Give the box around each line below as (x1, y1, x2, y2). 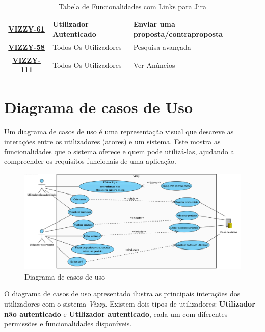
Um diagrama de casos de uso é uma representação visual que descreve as (4, 126, 234, 136)
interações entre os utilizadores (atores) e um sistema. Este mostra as (4, 136, 221, 147)
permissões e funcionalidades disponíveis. (4, 318, 132, 329)
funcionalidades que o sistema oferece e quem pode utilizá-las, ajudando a (4, 146, 234, 156)
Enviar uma (133, 18, 175, 29)
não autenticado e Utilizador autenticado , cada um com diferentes (4, 308, 228, 319)
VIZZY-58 (8, 42, 45, 52)
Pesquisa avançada (133, 42, 191, 52)
